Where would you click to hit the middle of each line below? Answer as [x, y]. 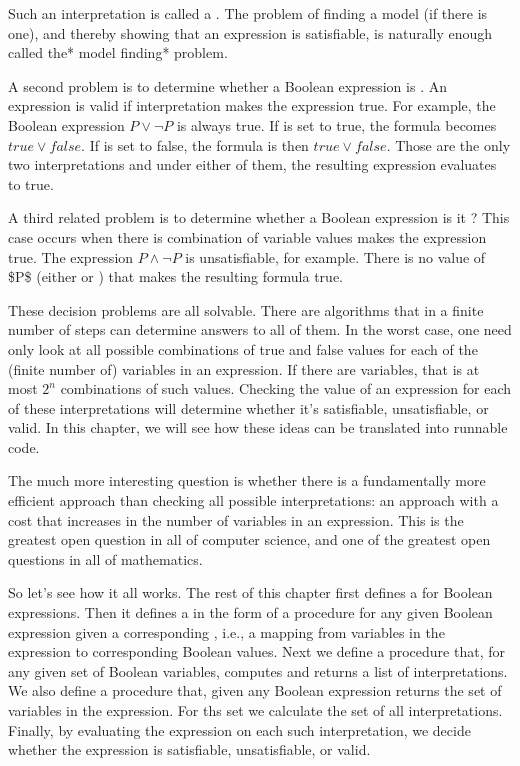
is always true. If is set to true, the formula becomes [336, 124]
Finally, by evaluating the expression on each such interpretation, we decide [239, 729]
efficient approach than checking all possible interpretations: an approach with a [253, 500]
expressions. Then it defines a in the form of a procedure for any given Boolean [250, 612]
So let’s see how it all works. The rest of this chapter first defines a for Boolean [250, 592]
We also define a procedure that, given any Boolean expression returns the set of [255, 690]
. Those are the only [448, 144]
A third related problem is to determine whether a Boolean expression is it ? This [259, 217]
